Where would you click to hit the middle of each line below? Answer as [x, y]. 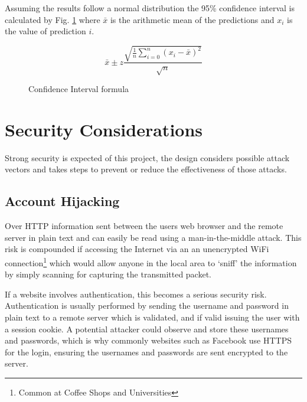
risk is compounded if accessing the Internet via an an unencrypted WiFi [137, 249]
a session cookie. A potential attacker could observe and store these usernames [147, 329]
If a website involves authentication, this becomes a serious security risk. [136, 294]
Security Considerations [104, 129]
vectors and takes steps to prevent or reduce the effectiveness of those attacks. [146, 169]
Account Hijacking [62, 201]
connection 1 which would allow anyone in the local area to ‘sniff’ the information [151, 262]
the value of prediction [45, 31]
